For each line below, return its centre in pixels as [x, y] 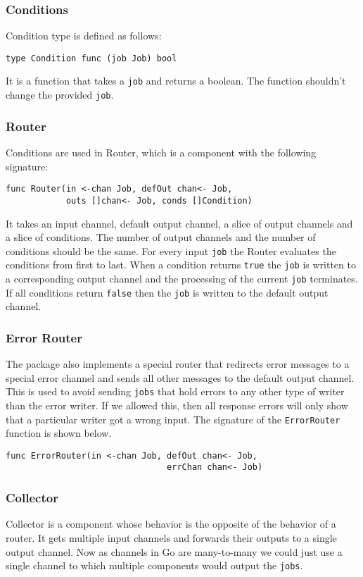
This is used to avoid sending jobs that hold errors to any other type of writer [175, 391]
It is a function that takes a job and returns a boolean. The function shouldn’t [176, 81]
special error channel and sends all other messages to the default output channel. [180, 377]
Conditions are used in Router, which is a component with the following [161, 152]
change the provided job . [60, 95]
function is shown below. [59, 433]
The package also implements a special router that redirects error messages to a [178, 364]
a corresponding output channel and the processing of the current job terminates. [182, 278]
